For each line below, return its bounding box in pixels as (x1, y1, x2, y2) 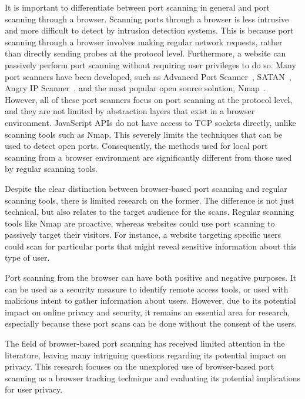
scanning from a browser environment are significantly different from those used (5, 151, 292, 163)
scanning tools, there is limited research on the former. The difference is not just (5, 194, 294, 206)
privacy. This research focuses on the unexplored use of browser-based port (5, 360, 274, 373)
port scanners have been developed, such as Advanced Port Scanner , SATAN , (5, 70, 291, 82)
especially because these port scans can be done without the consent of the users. (5, 317, 297, 330)
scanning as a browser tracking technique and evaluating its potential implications (5, 371, 300, 384)
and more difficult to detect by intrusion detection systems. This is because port (5, 24, 294, 36)
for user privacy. (5, 383, 63, 395)
